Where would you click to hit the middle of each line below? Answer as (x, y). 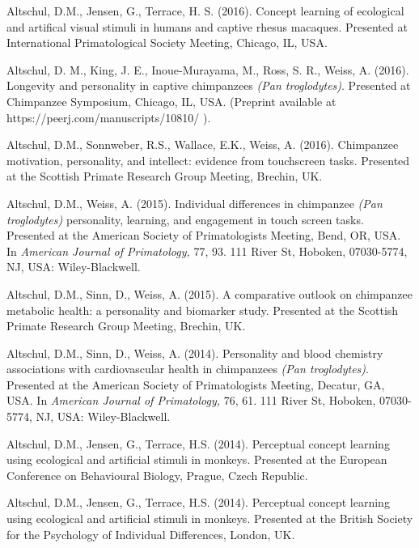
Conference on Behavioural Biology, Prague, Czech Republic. (157, 475)
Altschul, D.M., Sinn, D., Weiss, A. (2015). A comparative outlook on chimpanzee (209, 293)
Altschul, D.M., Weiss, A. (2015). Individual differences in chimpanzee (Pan (195, 203)
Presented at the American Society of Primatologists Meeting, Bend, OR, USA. (204, 235)
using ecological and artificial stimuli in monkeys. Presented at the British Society (210, 518)
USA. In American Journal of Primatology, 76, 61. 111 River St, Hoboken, (191, 400)
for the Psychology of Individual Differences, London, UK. (151, 534)
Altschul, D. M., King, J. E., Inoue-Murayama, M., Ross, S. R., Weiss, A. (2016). (208, 69)
